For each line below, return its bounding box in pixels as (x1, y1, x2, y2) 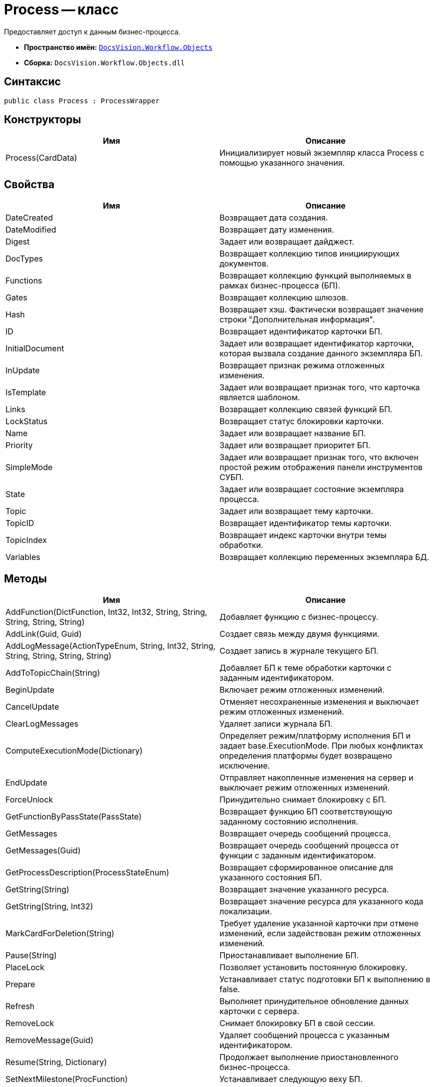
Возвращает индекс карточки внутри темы (219, 530, 387, 541)
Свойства (4, 178, 55, 191)
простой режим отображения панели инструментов (219, 462, 423, 473)
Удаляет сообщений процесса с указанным (219, 1030, 390, 1041)
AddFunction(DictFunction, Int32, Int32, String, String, (5, 607, 208, 617)
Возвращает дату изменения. (219, 225, 334, 235)
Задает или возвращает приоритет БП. (219, 440, 371, 451)
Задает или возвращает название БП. (219, 428, 366, 439)
